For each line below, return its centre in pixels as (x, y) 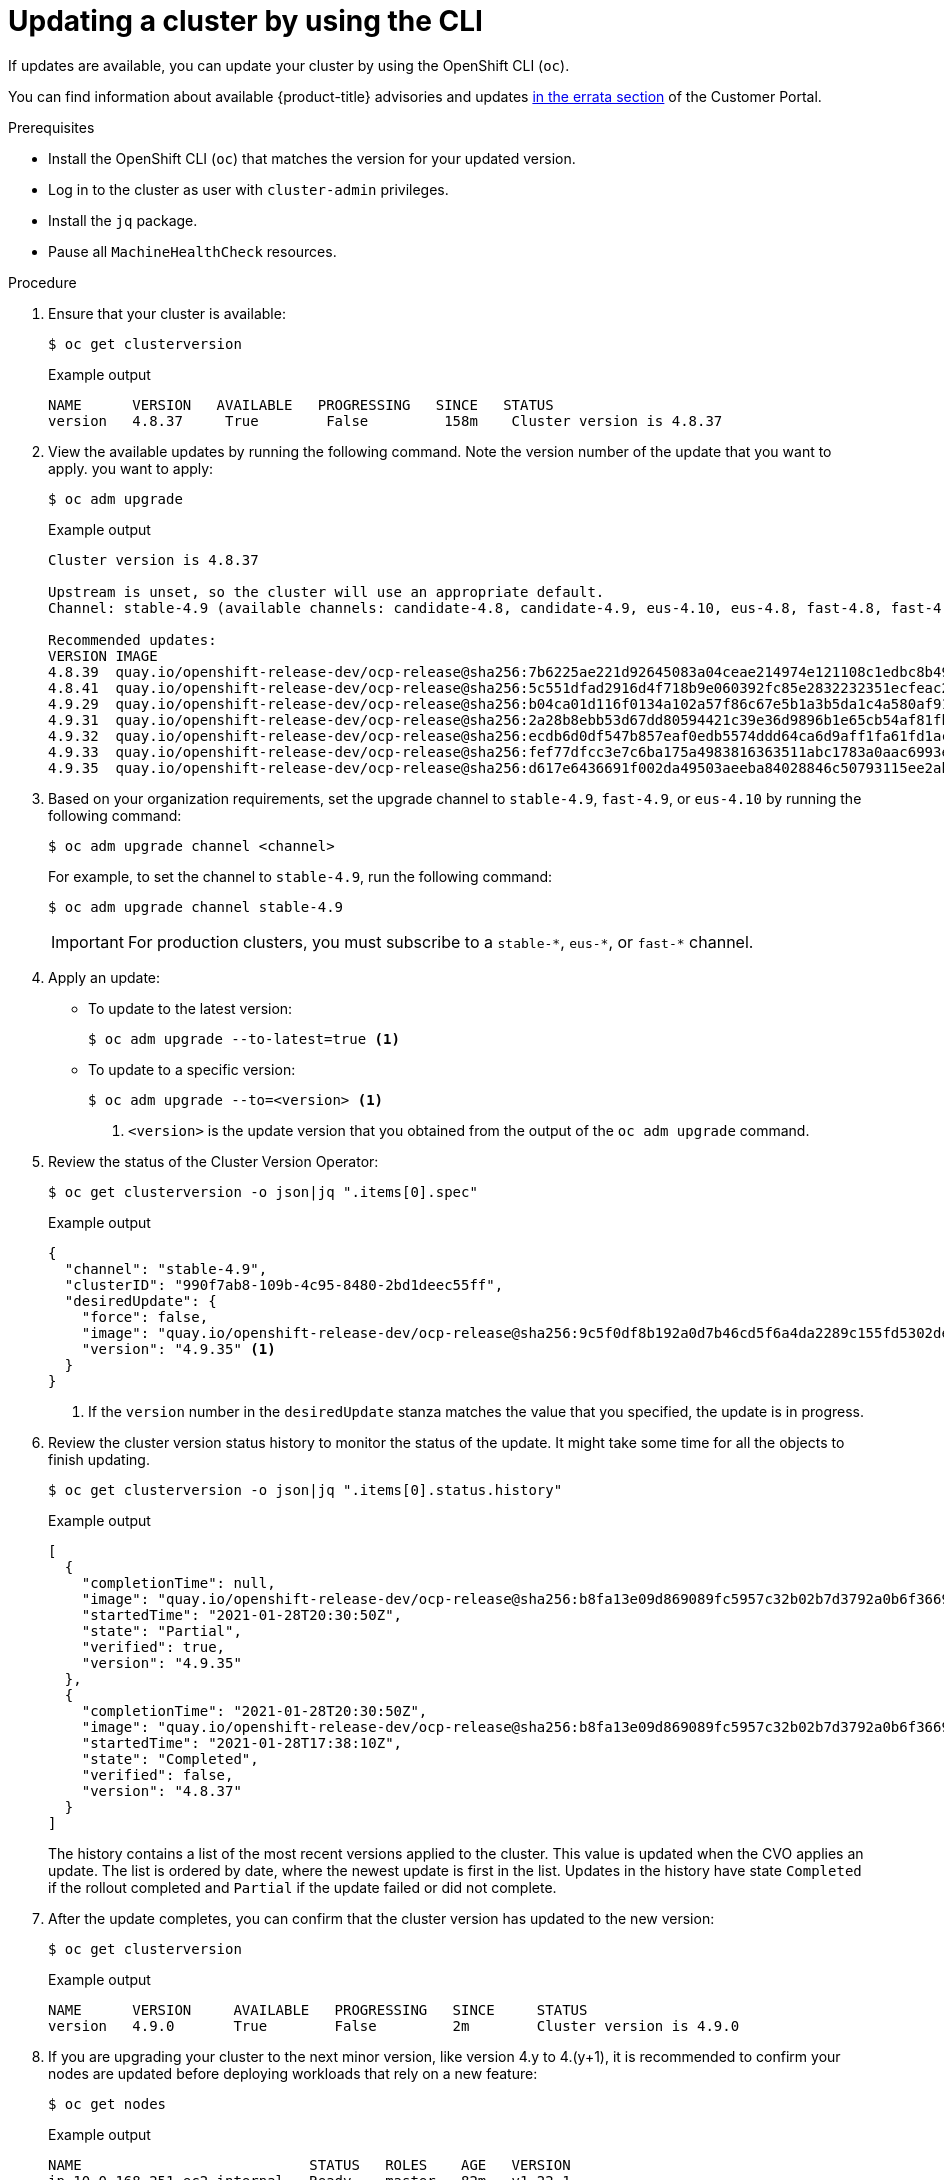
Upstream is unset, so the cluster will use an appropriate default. (326, 591)
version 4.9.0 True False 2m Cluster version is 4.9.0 (394, 2025)
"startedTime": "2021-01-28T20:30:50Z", (242, 1614)
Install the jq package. (123, 220)
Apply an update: (104, 977)
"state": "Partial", (161, 1630)
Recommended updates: (132, 639)
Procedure (42, 282)
